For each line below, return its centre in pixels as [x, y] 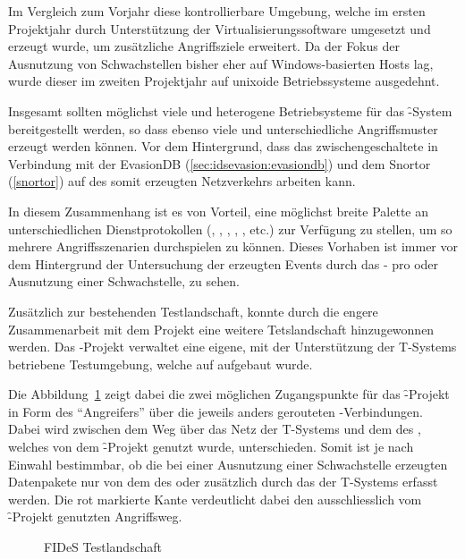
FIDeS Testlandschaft [103, 547]
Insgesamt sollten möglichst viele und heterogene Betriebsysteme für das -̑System [230, 110]
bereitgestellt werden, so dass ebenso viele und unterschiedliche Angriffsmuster [223, 128]
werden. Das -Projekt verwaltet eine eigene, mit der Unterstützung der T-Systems [232, 347]
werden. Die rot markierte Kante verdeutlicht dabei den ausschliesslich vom [215, 499]
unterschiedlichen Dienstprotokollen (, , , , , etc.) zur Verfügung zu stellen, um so [230, 229]
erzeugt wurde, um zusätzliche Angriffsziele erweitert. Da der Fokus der [204, 46]
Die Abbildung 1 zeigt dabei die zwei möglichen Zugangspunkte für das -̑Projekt [229, 394]
